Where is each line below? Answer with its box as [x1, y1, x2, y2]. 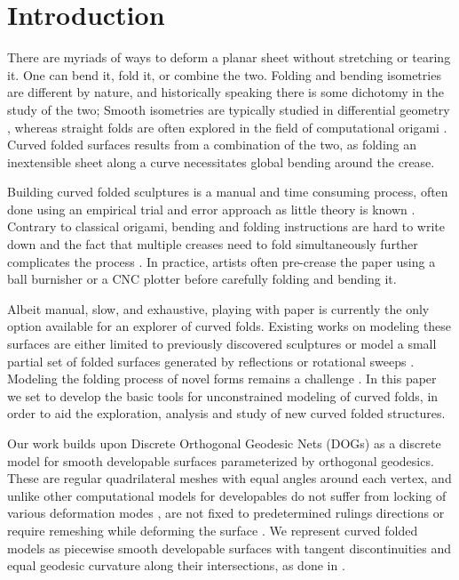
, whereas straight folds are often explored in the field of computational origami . [7, 117, 447, 136]
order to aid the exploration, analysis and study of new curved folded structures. [7, 404, 446, 423]
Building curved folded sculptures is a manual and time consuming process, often [7, 182, 448, 201]
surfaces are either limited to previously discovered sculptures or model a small [7, 334, 437, 353]
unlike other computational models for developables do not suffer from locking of [7, 486, 447, 504]
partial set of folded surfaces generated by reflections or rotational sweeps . [7, 351, 415, 370]
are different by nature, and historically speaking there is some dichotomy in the [7, 83, 445, 101]
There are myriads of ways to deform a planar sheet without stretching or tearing [7, 48, 451, 67]
